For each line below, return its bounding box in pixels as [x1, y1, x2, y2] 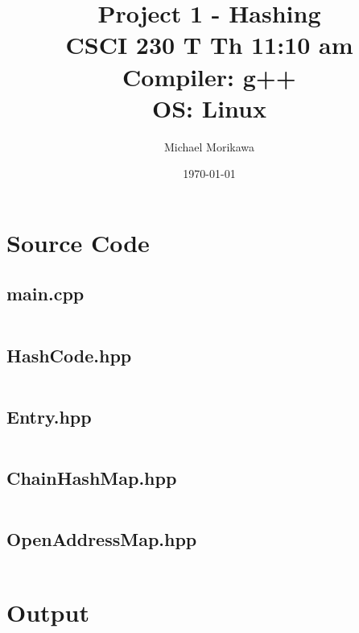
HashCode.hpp [6, 342, 132, 367]
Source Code [6, 225, 150, 259]
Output [6, 596, 89, 629]
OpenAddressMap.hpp [6, 527, 197, 552]
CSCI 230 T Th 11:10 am [65, 28, 353, 61]
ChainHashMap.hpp [6, 465, 177, 490]
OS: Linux [152, 91, 266, 124]
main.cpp [6, 281, 85, 306]
